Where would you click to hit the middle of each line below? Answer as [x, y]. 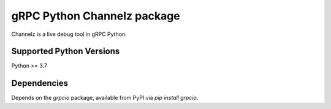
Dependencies [40, 83]
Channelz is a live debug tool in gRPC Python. [69, 34]
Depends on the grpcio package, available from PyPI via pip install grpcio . [105, 98]
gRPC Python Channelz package [96, 16]
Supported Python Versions [66, 51]
